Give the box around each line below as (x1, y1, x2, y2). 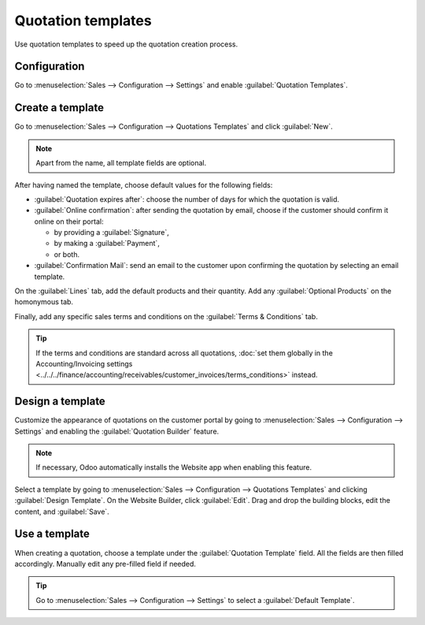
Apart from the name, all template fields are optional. (35, 158, 207, 168)
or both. (54, 249, 80, 259)
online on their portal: (34, 217, 104, 226)
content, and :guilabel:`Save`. (14, 507, 109, 516)
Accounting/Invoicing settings (35, 359, 133, 368)
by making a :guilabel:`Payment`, (54, 239, 161, 248)
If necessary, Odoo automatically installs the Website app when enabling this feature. (35, 463, 312, 472)
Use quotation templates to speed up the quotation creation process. (14, 39, 238, 49)
